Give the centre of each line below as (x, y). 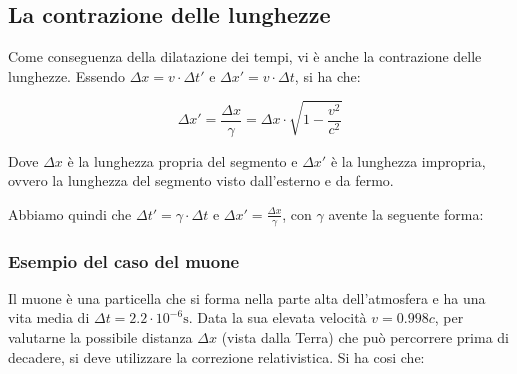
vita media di (49, 317)
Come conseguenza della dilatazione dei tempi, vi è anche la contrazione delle (245, 56)
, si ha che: (327, 75)
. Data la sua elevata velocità (277, 317)
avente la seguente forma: (406, 213)
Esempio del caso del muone (124, 260)
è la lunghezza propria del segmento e (182, 160)
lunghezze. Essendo (67, 75)
